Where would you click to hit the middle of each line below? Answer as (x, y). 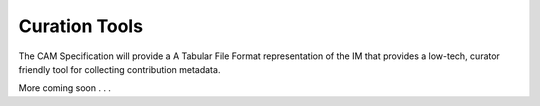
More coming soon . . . (65, 88)
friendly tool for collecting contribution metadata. (119, 69)
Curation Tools (81, 26)
